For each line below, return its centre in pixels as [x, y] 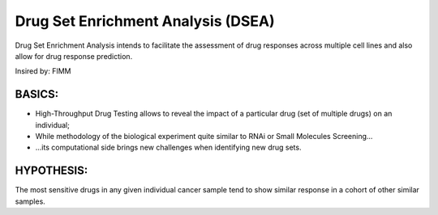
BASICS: [37, 94]
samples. [30, 201]
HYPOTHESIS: [52, 171]
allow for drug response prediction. [74, 56]
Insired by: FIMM [43, 71]
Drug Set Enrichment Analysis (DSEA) [145, 21]
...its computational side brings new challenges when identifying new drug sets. [168, 148]
